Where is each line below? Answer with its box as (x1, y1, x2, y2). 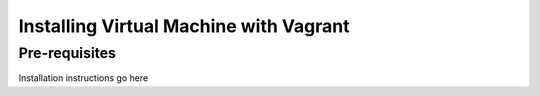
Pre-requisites (18, 44, 117, 62)
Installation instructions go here (18, 72, 149, 84)
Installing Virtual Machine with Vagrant (18, 15, 350, 37)
